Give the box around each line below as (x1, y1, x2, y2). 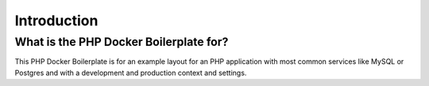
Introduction (14, 12, 99, 29)
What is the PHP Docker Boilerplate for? (14, 35, 229, 49)
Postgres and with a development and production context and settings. (14, 68, 247, 77)
